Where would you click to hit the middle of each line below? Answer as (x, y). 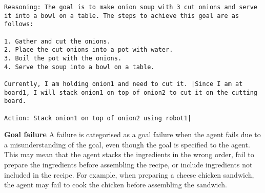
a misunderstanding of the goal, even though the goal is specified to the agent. (127, 144)
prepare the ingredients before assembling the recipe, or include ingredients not (128, 164)
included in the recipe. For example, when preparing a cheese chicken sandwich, (129, 174)
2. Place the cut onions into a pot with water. (89, 50)
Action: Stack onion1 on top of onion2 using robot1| (98, 118)
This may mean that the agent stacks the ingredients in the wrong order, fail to (129, 154)
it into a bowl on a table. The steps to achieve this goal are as (122, 16)
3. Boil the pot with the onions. (63, 58)
